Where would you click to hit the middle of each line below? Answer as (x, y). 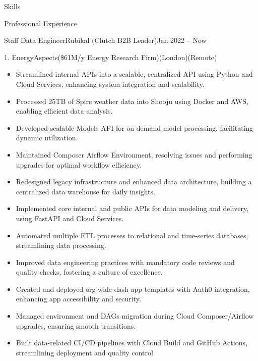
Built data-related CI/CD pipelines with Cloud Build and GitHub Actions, (132, 343)
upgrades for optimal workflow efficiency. (79, 164)
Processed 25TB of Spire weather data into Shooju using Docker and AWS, (132, 101)
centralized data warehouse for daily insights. (85, 191)
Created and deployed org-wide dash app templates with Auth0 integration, (133, 289)
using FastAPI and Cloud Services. (70, 218)
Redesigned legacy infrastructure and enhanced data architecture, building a (134, 182)
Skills (12, 6)
